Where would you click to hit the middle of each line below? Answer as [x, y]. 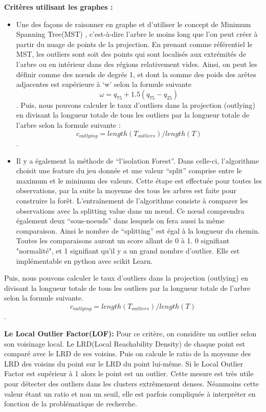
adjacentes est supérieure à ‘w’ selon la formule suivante [104, 84]
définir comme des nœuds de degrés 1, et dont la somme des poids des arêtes [136, 74]
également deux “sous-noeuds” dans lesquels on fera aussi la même [120, 221]
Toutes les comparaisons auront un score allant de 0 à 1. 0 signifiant [123, 241]
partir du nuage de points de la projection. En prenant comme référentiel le [134, 44]
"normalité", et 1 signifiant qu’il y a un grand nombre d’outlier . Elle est [128, 250]
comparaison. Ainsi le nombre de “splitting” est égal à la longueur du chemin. [138, 230]
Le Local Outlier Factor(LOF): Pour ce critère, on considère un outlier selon [130, 333]
